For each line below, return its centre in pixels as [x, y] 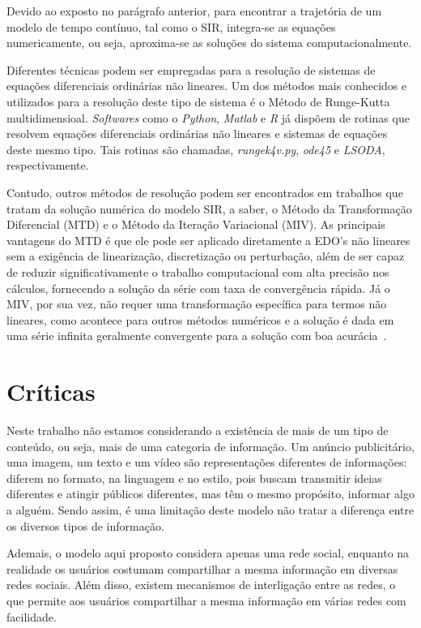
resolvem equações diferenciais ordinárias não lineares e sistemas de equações [197, 133]
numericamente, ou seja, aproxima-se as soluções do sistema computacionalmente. [209, 43]
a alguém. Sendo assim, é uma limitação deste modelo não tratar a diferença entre [210, 509]
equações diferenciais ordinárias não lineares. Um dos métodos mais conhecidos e [207, 86]
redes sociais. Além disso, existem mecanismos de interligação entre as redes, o [201, 585]
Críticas [51, 391]
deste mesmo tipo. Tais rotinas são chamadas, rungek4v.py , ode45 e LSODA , [196, 149]
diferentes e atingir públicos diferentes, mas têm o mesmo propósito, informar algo [210, 494]
